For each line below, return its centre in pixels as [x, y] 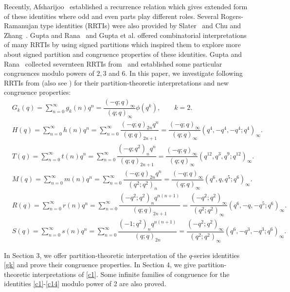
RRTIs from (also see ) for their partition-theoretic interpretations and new [116, 82]
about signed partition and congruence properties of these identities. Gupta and [123, 54]
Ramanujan [21, 26]
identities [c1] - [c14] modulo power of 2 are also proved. [85, 283]
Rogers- [232, 16]
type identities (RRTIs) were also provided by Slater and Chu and [141, 26]
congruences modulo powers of [49, 73]
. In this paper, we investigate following [184, 73]
